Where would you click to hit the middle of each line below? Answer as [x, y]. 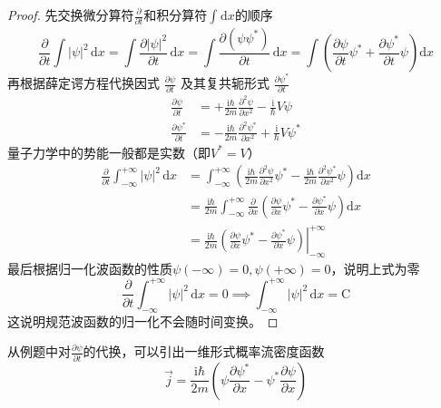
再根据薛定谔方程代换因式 [83, 83]
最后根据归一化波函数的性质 [90, 268]
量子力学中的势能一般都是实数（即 [109, 152]
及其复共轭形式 [225, 83]
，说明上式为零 [375, 268]
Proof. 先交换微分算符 [71, 15]
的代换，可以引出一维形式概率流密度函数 [204, 351]
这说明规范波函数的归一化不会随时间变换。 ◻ [143, 321]
